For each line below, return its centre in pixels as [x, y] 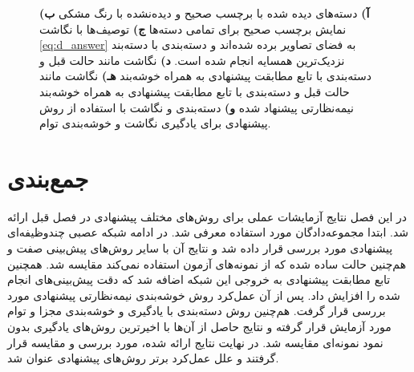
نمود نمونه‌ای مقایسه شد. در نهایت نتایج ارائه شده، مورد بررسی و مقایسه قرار [195, 342]
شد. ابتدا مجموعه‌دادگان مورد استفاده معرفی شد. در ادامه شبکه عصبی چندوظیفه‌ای [208, 232]
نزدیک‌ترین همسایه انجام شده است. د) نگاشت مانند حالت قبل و [192, 60]
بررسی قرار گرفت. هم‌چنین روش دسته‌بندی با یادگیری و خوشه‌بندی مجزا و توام [197, 311]
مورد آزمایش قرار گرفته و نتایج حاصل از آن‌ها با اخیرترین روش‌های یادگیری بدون [199, 327]
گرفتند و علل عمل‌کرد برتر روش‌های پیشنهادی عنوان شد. [143, 358]
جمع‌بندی [48, 178]
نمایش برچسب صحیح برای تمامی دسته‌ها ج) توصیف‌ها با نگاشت [193, 28]
